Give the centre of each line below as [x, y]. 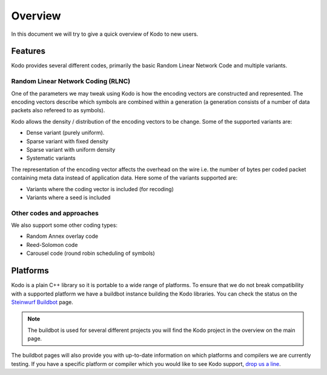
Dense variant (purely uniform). [65, 133]
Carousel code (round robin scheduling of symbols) [91, 253]
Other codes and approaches [55, 213]
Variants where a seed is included [68, 197]
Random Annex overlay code [62, 236]
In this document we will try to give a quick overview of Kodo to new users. [105, 34]
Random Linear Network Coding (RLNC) [71, 81]
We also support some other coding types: [64, 225]
